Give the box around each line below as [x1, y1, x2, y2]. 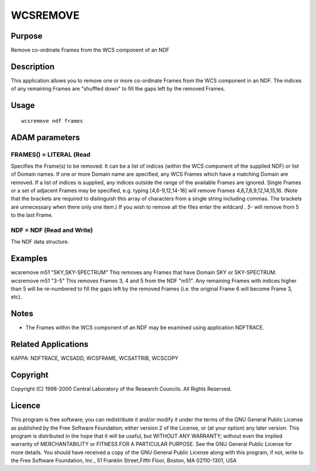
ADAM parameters [11, 132, 80, 143]
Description [11, 61, 55, 71]
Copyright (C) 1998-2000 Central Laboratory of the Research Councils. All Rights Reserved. [11, 386, 232, 393]
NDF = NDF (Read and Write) [11, 226, 93, 234]
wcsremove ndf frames [21, 117, 83, 124]
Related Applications [11, 340, 89, 349]
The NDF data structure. [11, 238, 70, 245]
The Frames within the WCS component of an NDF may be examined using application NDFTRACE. [25, 324, 265, 331]
